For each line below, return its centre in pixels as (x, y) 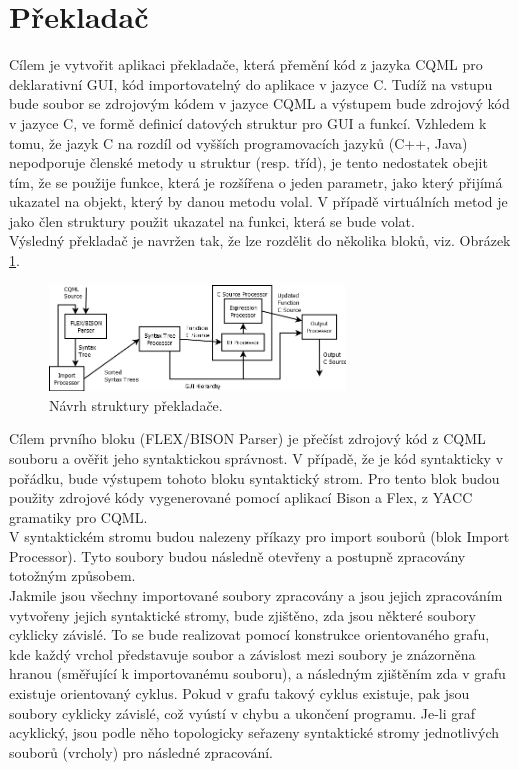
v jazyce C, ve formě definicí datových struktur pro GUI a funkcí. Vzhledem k (248, 122)
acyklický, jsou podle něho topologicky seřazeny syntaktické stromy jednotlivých (254, 732)
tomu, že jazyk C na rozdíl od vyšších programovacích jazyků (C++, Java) (238, 142)
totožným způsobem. (72, 575)
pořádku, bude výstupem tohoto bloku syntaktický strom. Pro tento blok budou (254, 477)
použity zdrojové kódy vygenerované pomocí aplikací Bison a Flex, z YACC (241, 497)
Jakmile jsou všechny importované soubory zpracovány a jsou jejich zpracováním (256, 595)
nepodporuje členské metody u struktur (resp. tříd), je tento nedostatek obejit (248, 162)
